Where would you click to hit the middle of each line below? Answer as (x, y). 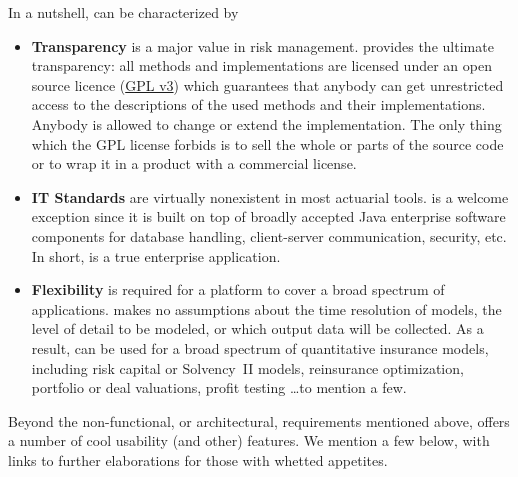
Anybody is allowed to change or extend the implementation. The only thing (266, 123)
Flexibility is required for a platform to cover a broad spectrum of (238, 289)
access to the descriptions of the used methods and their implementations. (258, 104)
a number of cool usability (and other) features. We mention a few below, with (249, 440)
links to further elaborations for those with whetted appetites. (198, 459)
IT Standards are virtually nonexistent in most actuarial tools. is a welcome (270, 196)
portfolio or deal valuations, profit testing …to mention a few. (219, 387)
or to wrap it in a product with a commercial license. (194, 163)
